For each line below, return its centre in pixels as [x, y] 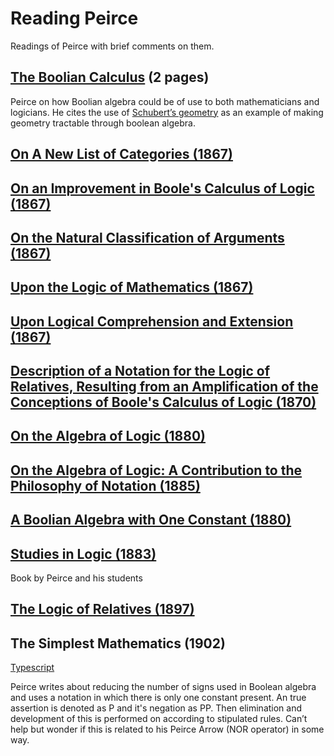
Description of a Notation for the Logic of [140, 371]
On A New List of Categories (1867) [121, 154]
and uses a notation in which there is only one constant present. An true [158, 698]
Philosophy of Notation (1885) [105, 485]
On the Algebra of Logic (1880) [108, 436]
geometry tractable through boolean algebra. [103, 123]
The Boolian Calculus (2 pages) [110, 77]
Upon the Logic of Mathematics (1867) [132, 287]
